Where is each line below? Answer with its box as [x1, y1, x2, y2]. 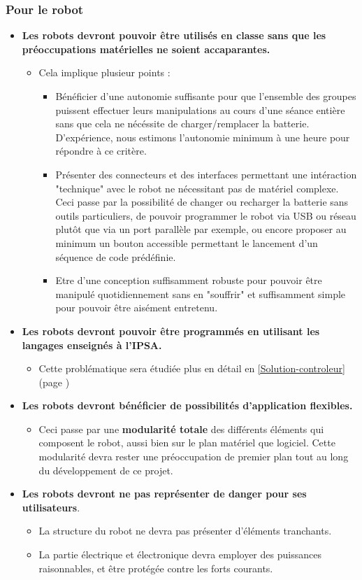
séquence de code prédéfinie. [55, 249, 176, 264]
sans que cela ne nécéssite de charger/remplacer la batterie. [55, 116, 310, 131]
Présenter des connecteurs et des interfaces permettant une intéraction [55, 167, 357, 181]
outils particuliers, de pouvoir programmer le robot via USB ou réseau [55, 208, 356, 222]
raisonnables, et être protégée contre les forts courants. [38, 560, 273, 575]
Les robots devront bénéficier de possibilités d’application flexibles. [22, 398, 353, 413]
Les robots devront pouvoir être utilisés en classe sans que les [22, 28, 326, 43]
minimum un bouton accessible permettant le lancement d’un [55, 235, 318, 250]
